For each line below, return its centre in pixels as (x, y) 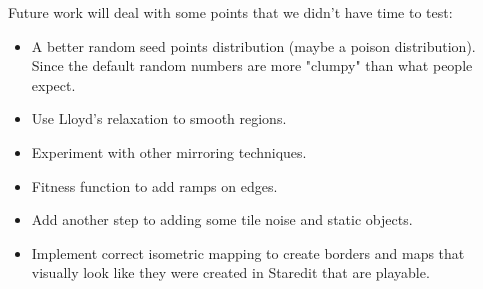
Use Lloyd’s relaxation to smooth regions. (159, 118)
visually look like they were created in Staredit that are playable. (230, 272)
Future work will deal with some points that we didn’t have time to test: (230, 12)
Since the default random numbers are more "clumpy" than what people (252, 65)
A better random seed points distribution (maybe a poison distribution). (253, 45)
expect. (53, 84)
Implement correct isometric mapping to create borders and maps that (248, 252)
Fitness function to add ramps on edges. (154, 185)
